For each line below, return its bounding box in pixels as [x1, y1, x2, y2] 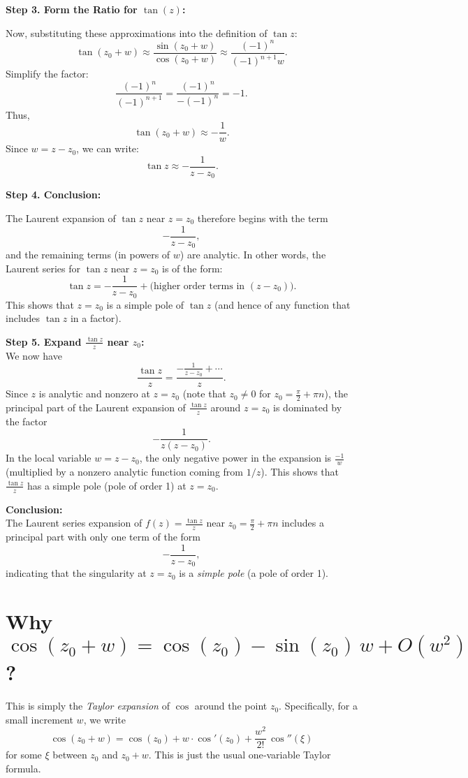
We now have [6, 348, 62, 362]
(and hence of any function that [214, 297, 351, 311]
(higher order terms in [149, 281, 245, 291]
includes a [281, 515, 324, 530]
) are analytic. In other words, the [180, 247, 326, 262]
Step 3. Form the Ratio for [6, 2, 138, 16]
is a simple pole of [106, 297, 184, 311]
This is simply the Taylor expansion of [6, 698, 170, 713]
